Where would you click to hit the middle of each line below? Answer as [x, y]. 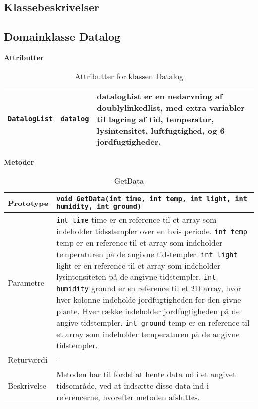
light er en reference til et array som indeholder [138, 266]
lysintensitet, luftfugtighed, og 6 [161, 130]
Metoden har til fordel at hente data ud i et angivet [146, 374]
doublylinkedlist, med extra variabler [171, 107]
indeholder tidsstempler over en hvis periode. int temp [152, 231]
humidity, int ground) [99, 207]
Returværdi [28, 360]
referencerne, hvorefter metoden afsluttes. [128, 397]
